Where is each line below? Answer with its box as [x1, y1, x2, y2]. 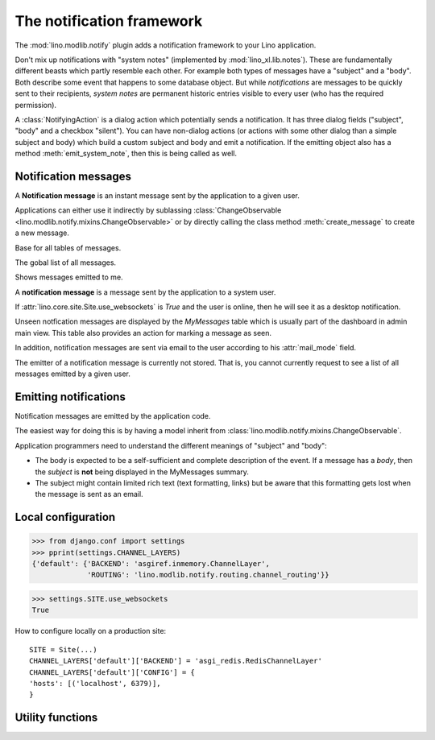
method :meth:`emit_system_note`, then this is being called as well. [14, 149, 238, 159]
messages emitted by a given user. [14, 369, 130, 378]
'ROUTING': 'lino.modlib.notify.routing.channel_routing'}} [87, 570, 329, 580]
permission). [14, 100, 56, 110]
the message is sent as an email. [35, 490, 144, 499]
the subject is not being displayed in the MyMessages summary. [35, 467, 250, 477]
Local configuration [14, 511, 116, 524]
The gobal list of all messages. [14, 258, 117, 267]
